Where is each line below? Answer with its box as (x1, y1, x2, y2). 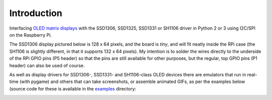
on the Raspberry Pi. (9, 32, 52, 38)
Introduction (9, 8, 62, 19)
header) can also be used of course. (9, 62, 85, 68)
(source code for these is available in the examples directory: (9, 85, 137, 91)
